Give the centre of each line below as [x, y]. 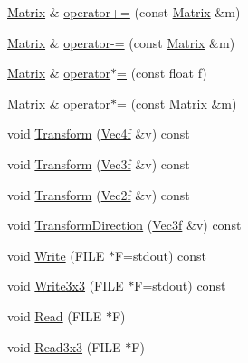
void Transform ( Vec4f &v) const [99, 134]
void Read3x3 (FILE [64, 346]
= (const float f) [162, 73]
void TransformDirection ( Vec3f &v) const [124, 225]
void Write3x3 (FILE [66, 286]
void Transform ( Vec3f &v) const [99, 163]
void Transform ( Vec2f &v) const [99, 194]
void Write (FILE [56, 255]
